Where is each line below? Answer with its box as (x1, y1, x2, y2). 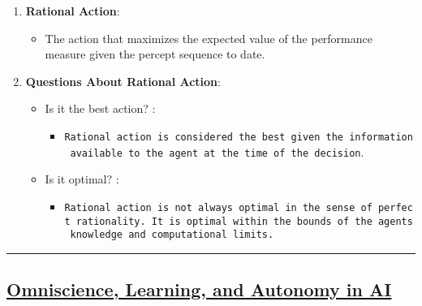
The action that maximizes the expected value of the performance (45, 29, 372, 46)
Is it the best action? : (45, 100, 156, 117)
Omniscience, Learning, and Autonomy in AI (6, 277, 392, 302)
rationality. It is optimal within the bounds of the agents (75, 215, 413, 227)
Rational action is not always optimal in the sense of (64, 201, 372, 213)
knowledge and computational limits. (70, 229, 274, 241)
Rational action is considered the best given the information (64, 131, 413, 143)
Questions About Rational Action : (25, 72, 221, 89)
